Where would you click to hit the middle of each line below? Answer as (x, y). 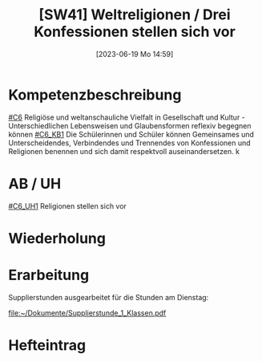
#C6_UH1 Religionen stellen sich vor (67, 205)
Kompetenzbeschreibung (95, 95)
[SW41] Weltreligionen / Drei (135, 15)
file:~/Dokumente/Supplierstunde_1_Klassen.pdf (87, 313)
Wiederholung (57, 238)
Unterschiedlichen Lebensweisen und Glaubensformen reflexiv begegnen (130, 125)
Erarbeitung (49, 275)
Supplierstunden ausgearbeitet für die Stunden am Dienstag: (109, 297)
